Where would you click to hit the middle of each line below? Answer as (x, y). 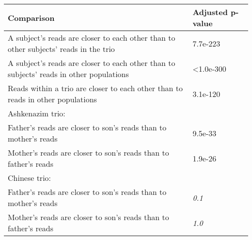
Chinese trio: (30, 178)
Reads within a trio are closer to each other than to (95, 88)
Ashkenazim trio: (37, 113)
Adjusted (210, 12)
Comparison (31, 17)
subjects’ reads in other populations (68, 74)
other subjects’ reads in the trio (61, 49)
